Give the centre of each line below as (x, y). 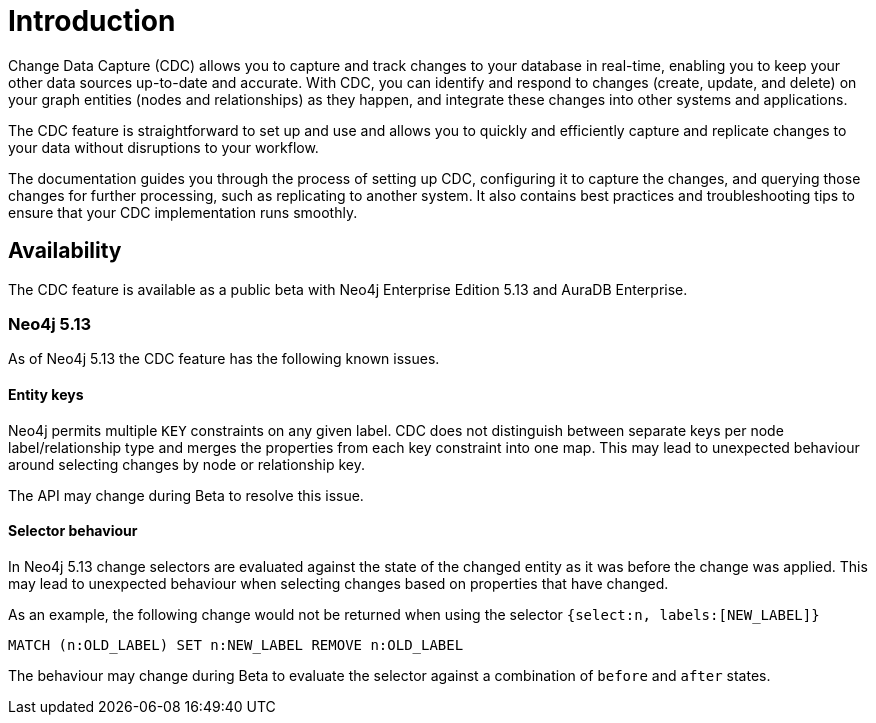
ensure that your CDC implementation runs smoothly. (183, 212)
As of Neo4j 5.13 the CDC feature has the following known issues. (224, 359)
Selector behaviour (73, 531)
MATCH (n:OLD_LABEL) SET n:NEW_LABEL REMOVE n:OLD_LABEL (236, 644)
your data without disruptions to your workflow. (163, 147)
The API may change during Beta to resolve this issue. (186, 495)
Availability (65, 251)
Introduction (92, 21)
